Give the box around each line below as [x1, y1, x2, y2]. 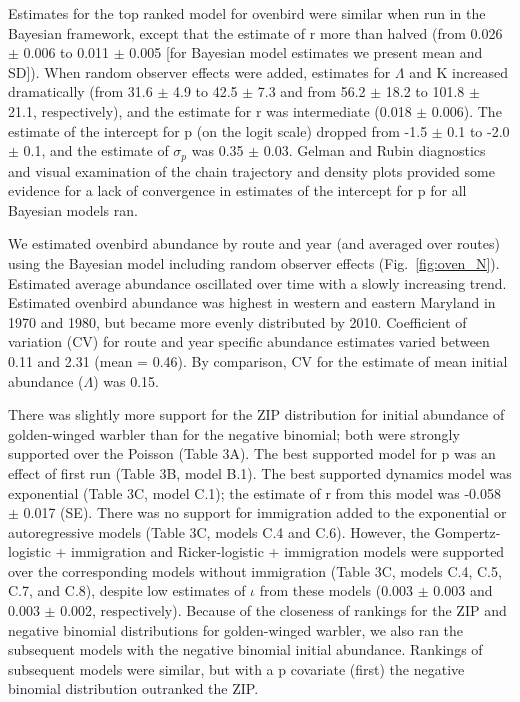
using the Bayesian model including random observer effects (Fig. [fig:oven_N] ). [8, 252, 500, 273]
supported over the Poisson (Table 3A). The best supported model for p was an [8, 443, 496, 464]
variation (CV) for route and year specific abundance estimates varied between [8, 331, 490, 352]
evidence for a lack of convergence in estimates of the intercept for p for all [8, 180, 467, 201]
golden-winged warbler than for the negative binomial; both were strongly [8, 423, 460, 444]
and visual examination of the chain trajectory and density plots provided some [8, 160, 495, 181]
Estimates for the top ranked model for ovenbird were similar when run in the [8, 3, 486, 23]
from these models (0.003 [259, 580, 414, 601]
